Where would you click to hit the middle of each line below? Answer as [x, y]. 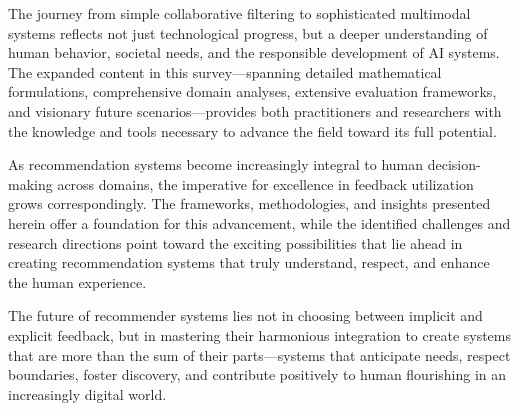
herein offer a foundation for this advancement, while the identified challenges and [259, 222]
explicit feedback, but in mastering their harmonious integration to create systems [260, 334]
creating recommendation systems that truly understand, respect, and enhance [249, 262]
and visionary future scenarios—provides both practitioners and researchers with [255, 110]
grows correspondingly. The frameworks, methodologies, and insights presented [249, 203]
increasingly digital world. [87, 393]
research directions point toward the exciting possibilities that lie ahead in [235, 242]
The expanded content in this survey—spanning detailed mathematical [225, 71]
